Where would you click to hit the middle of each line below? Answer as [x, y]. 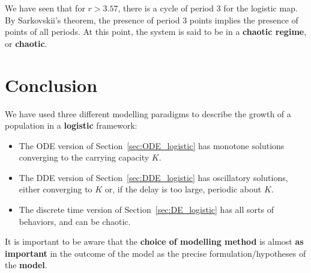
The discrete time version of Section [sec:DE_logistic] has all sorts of [146, 210]
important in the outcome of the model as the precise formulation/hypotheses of [155, 253]
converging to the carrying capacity [84, 157]
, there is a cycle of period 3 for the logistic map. [208, 8]
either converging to [56, 189]
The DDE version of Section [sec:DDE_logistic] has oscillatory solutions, [153, 177]
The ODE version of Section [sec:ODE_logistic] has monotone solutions [152, 145]
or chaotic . [26, 43]
